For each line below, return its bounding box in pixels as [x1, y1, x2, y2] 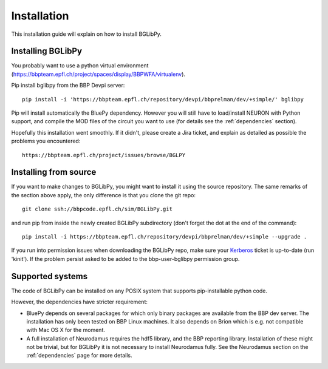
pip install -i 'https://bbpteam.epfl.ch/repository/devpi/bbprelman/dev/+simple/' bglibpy [22, 96, 304, 103]
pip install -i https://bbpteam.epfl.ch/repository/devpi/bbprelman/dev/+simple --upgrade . [22, 234, 307, 240]
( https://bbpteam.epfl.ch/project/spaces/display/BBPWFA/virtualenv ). [11, 70, 185, 78]
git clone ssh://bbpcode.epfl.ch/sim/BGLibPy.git [22, 206, 173, 212]
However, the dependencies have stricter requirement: [11, 298, 148, 306]
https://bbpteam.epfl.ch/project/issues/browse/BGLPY [22, 152, 185, 158]
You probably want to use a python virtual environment [11, 62, 149, 69]
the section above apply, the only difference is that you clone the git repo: [11, 191, 196, 198]
